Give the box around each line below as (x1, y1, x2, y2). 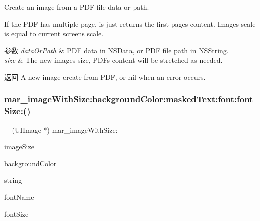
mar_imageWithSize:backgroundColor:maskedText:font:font (4, 93, 253, 105)
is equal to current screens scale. (4, 28, 104, 39)
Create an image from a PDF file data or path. (4, 2, 149, 12)
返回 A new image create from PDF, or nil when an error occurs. (4, 71, 206, 82)
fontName (4, 192, 34, 202)
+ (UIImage (4, 124, 41, 135)
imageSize (4, 141, 34, 152)
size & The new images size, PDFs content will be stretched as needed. (4, 55, 223, 65)
